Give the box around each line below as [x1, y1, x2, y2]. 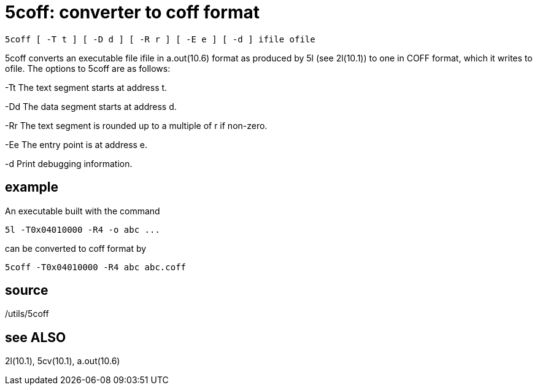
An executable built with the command [5, 205, 160, 216]
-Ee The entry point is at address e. [5, 139, 148, 150]
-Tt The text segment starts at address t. [5, 82, 168, 93]
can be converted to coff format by [5, 243, 147, 254]
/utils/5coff [5, 308, 49, 319]
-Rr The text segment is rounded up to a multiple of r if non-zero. [5, 120, 268, 131]
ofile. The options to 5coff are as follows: [5, 63, 171, 74]
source [5, 283, 48, 298]
